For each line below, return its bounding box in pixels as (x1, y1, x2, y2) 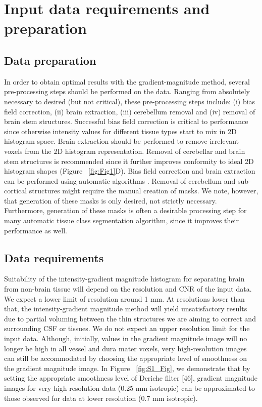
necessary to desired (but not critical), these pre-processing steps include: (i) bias (4, 96, 255, 106)
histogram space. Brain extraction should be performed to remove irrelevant (4, 136, 239, 146)
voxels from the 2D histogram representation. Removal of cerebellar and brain (4, 145, 245, 156)
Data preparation (4, 52, 96, 68)
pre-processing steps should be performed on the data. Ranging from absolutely (4, 86, 250, 97)
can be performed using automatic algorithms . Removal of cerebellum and (4, 175, 236, 186)
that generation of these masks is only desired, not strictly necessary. (4, 195, 217, 206)
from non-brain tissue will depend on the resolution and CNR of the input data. (4, 283, 252, 294)
